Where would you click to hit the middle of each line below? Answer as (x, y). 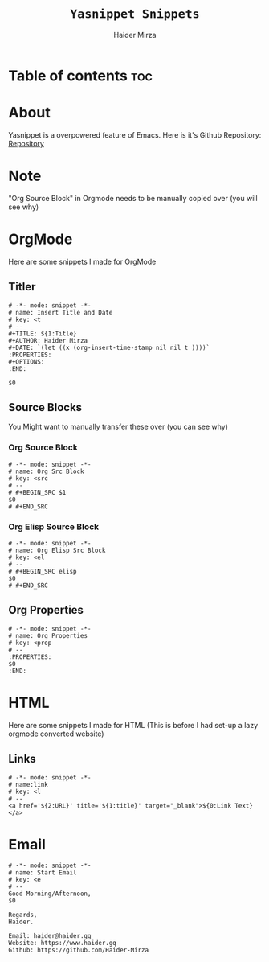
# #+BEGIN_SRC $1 (37, 492)
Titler (22, 287)
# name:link (28, 784)
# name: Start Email (43, 873)
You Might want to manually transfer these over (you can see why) (118, 427)
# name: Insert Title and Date (61, 312)
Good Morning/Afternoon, (50, 894)
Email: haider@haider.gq (50, 936)
